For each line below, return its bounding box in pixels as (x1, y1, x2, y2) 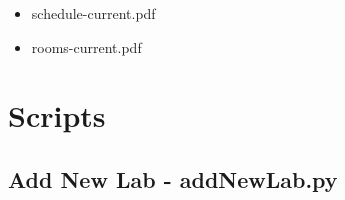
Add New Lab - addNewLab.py (8, 163, 338, 194)
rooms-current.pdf (31, 36, 142, 57)
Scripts (8, 95, 106, 136)
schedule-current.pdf (31, 3, 156, 23)
